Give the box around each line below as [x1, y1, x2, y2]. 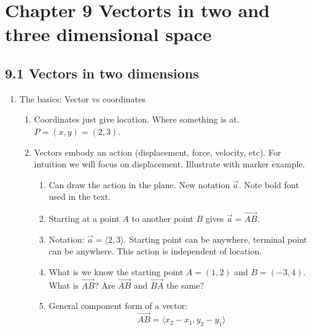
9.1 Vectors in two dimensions [5, 63, 199, 82]
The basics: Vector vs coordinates [19, 92, 146, 105]
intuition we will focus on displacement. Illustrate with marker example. [34, 158, 305, 170]
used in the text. [49, 190, 111, 203]
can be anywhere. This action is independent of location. [49, 245, 262, 257]
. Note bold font [238, 178, 299, 191]
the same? [166, 278, 204, 291]
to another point [131, 212, 193, 225]
